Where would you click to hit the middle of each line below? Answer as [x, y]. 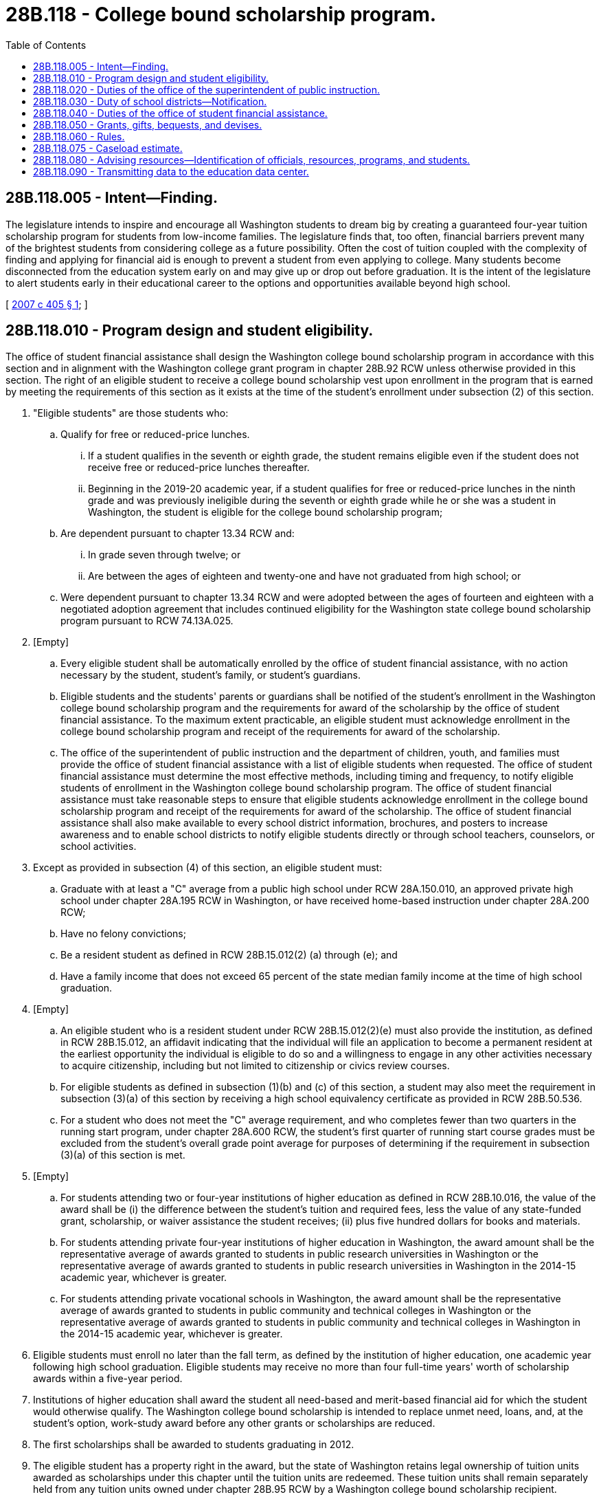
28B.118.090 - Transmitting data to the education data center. [171, 171]
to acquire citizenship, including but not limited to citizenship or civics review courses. [255, 1066]
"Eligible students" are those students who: [131, 413]
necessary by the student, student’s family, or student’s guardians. [211, 675]
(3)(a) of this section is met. [123, 1155]
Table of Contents [46, 45]
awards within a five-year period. [108, 1379]
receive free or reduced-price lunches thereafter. [199, 468]
